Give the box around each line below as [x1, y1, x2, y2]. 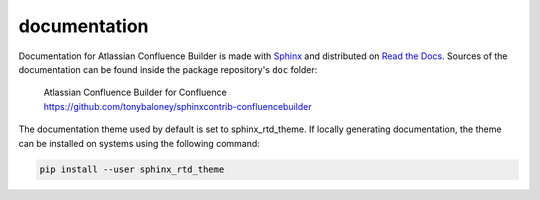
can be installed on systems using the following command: [18, 137, 260, 149]
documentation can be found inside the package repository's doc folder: [18, 63, 318, 75]
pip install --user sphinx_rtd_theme [39, 164, 225, 175]
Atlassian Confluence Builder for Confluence [43, 86, 227, 99]
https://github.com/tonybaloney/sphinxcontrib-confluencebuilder [43, 100, 312, 112]
